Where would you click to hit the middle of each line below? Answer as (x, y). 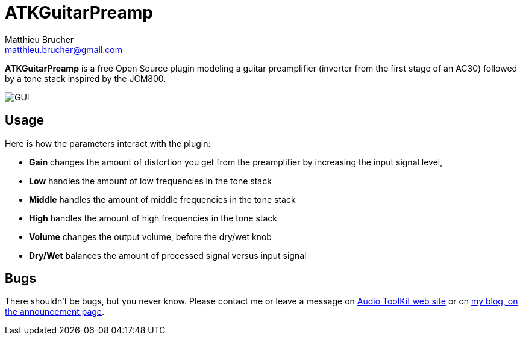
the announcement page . (55, 312)
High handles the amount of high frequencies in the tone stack (153, 218)
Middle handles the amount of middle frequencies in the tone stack (162, 199)
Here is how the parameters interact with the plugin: (108, 143)
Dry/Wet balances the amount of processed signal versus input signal (168, 255)
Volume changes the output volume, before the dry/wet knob (150, 236)
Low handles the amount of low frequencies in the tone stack (150, 181)
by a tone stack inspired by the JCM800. (86, 78)
